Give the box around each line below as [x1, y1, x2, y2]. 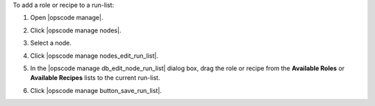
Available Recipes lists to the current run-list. [30, 74, 160, 82]
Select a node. [30, 39, 72, 47]
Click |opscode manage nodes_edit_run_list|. [30, 52, 159, 60]
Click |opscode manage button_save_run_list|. [30, 86, 162, 94]
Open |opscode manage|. [30, 14, 103, 22]
